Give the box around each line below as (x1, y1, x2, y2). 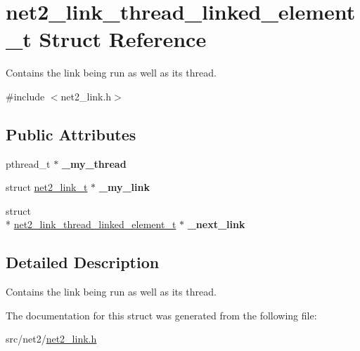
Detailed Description (6, 251, 160, 273)
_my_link (98, 180, 150, 194)
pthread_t (6, 156, 51, 171)
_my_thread (61, 156, 127, 171)
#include (6, 88, 45, 103)
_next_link (187, 217, 245, 232)
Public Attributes (6, 123, 136, 145)
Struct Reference (39, 25, 207, 53)
